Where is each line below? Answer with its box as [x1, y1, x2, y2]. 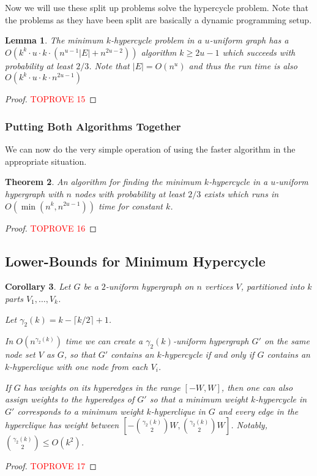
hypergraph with [5, 187, 64, 200]
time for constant [98, 199, 163, 212]
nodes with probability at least [74, 187, 185, 200]
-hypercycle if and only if [161, 348, 255, 361]
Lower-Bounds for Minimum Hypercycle [5, 251, 266, 270]
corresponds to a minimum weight [17, 404, 144, 417]
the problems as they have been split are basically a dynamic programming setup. [5, 13, 312, 26]
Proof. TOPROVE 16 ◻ [5, 221, 97, 234]
